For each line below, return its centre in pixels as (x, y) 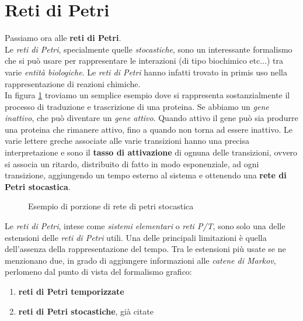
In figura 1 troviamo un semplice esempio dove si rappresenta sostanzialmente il (147, 95)
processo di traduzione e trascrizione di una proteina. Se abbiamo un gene (137, 106)
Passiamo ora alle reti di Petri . (63, 38)
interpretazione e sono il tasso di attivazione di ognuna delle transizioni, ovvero (151, 152)
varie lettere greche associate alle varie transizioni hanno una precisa (127, 141)
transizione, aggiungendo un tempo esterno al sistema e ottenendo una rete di (146, 175)
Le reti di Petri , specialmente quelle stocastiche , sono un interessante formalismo (149, 49)
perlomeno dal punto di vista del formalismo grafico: (98, 272)
